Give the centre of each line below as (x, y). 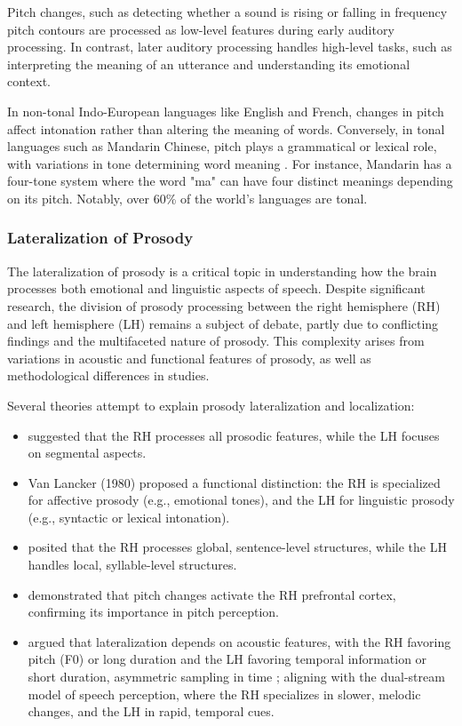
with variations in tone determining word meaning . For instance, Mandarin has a (230, 163)
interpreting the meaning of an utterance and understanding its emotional (209, 64)
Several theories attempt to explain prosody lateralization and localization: (211, 405)
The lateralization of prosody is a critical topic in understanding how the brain (222, 271)
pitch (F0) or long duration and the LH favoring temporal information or (227, 659)
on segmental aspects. (87, 453)
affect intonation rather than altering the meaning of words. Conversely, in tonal (226, 128)
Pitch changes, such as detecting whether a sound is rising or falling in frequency (227, 12)
